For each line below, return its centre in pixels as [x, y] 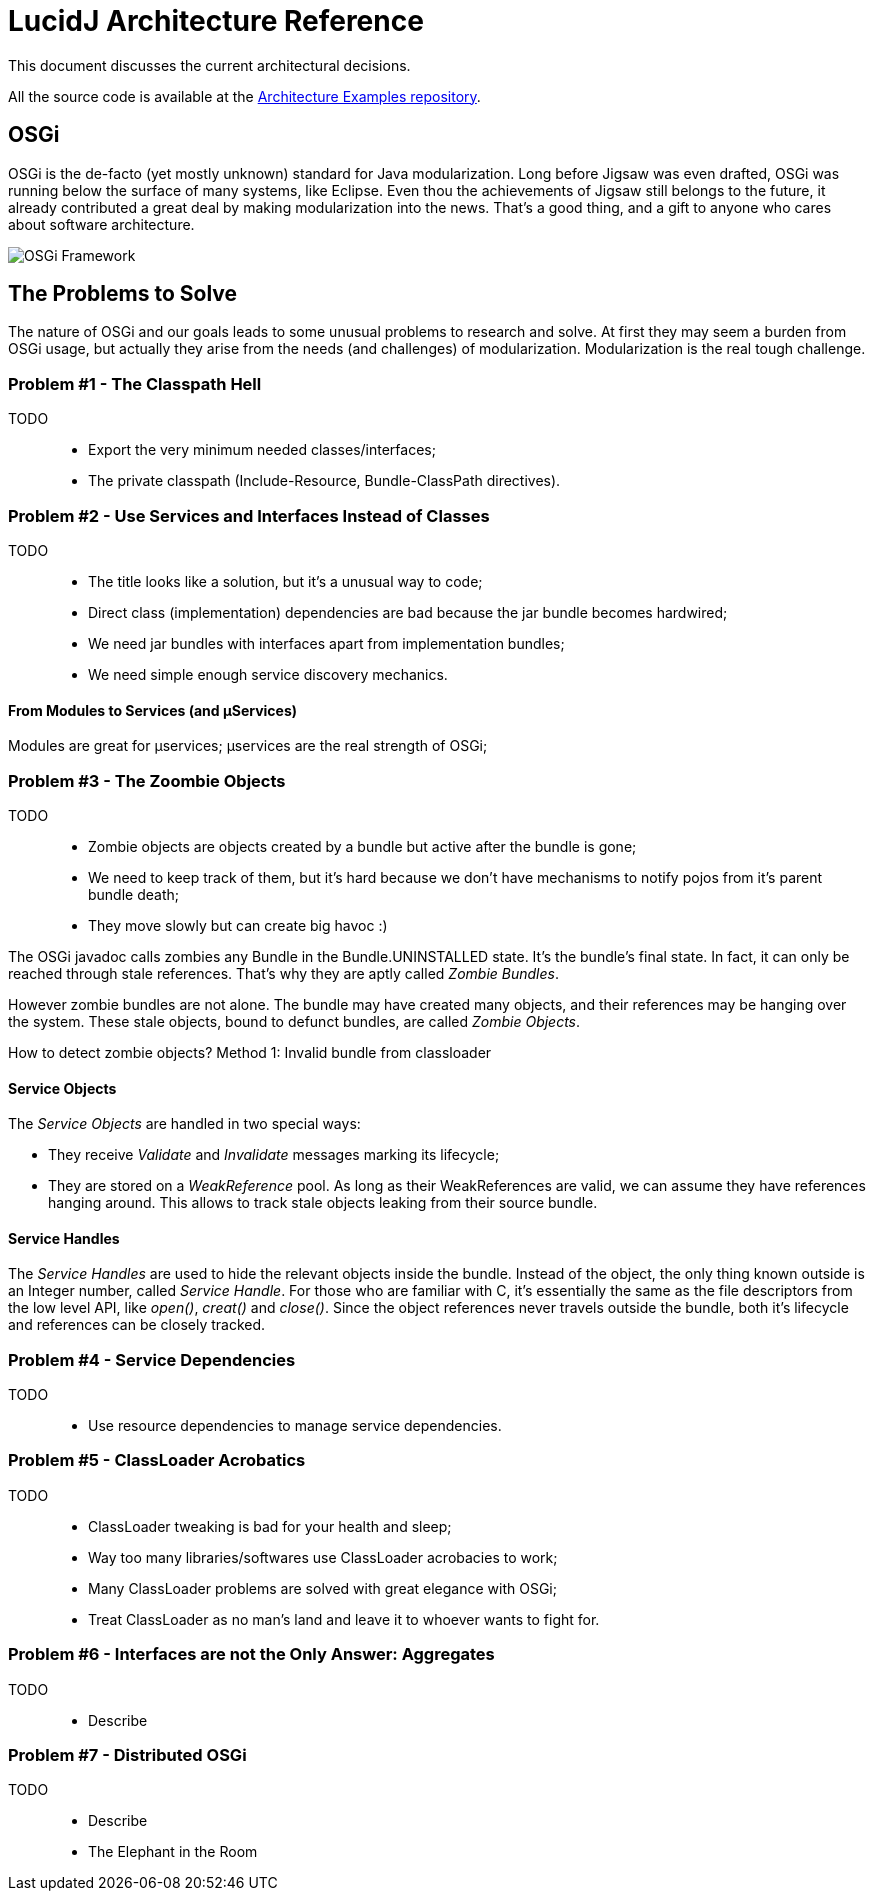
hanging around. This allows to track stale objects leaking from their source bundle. [323, 1203]
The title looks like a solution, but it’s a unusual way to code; [285, 581]
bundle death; [133, 894]
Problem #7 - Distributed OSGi [127, 1754]
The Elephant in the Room [173, 1852]
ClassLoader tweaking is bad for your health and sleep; [270, 1526]
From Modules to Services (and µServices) [153, 710]
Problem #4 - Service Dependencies [152, 1359]
